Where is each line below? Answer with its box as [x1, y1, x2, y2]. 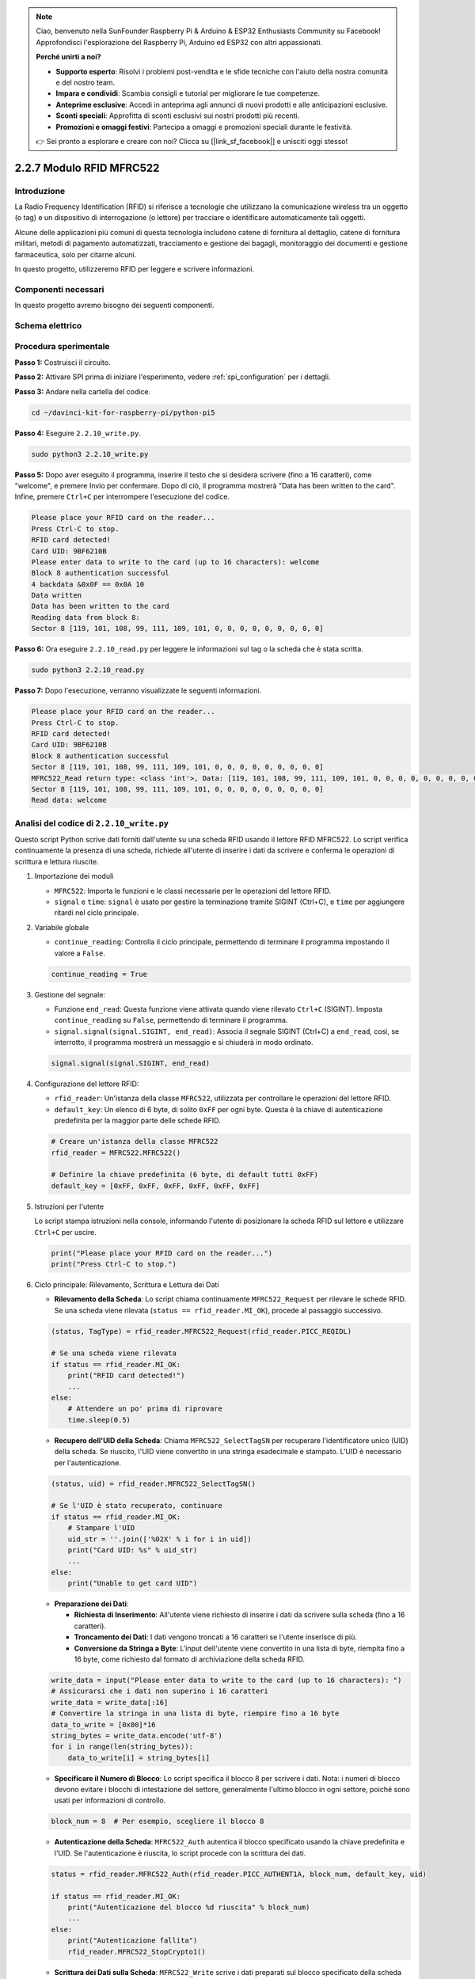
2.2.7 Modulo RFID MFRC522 [14, 161, 160, 174]
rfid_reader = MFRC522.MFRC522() [51, 1148, 181, 1157]
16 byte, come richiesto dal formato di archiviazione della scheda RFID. [74, 1654, 305, 1664]
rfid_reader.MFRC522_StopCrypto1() [67, 1947, 206, 1956]
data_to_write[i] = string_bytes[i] [67, 1753, 210, 1762]
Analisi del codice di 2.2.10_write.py [14, 818, 169, 829]
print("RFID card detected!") [67, 1371, 185, 1381]
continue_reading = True [51, 970, 148, 978]
